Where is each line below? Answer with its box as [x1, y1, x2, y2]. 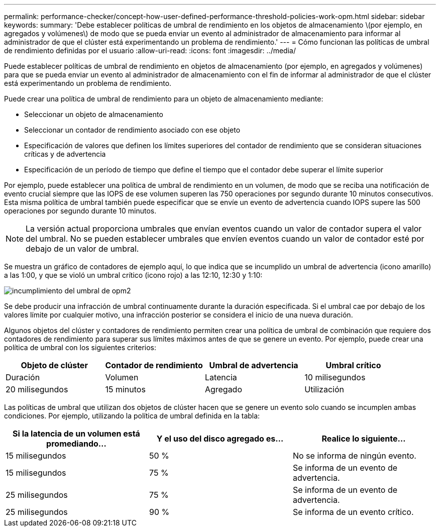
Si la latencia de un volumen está [13, 429, 140, 439]
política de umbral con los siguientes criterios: [4, 343, 157, 352]
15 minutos [105, 384, 146, 394]
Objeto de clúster [21, 360, 88, 370]
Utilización [304, 384, 344, 394]
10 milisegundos [304, 372, 366, 382]
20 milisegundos [6, 384, 68, 394]
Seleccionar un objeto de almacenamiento [24, 110, 163, 119]
